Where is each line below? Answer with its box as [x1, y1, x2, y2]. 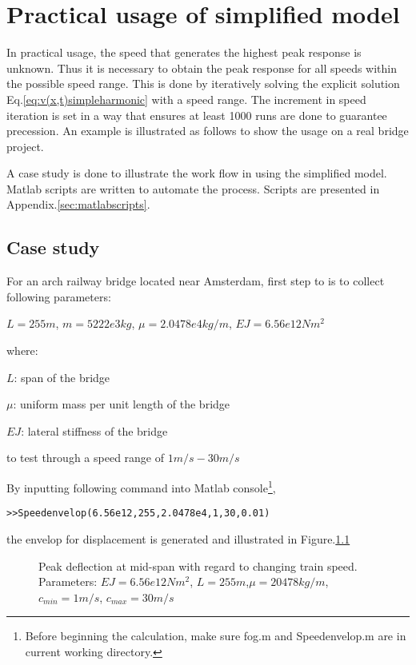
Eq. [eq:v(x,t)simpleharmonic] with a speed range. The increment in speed [6, 90, 366, 107]
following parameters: [6, 288, 111, 305]
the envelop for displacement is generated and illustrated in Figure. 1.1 [6, 530, 350, 547]
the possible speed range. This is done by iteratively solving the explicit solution [6, 75, 400, 92]
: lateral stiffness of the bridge [21, 422, 168, 439]
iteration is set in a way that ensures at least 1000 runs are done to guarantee [6, 106, 387, 123]
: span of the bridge [14, 368, 110, 385]
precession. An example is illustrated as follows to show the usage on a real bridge [6, 122, 409, 139]
